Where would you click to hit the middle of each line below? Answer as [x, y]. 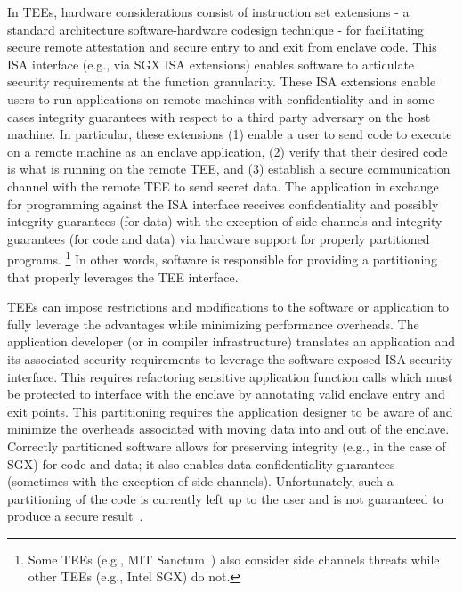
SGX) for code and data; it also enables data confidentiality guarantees [201, 463]
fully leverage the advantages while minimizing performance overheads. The [213, 324]
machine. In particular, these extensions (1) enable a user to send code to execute [230, 134]
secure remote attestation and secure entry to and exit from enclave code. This [222, 47]
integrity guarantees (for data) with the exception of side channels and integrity [225, 221]
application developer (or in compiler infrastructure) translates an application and [231, 341]
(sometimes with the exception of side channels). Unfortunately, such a [200, 481]
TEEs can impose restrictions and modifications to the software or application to [228, 307]
